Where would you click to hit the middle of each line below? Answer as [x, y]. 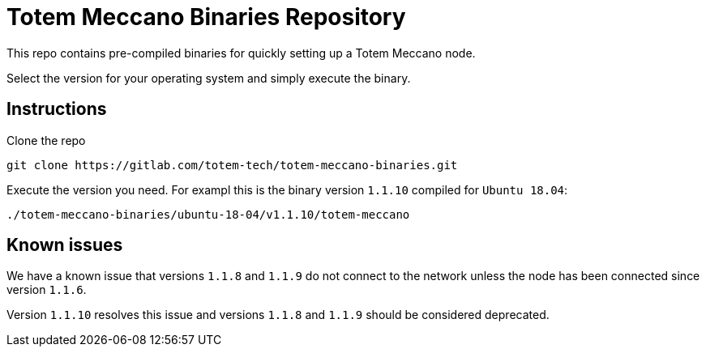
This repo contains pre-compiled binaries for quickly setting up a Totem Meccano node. [241, 53]
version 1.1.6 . [47, 290]
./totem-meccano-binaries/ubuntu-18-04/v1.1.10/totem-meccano [208, 214]
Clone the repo [46, 140]
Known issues [65, 245]
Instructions [57, 109]
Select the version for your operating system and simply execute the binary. [209, 78]
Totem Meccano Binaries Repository [206, 17]
